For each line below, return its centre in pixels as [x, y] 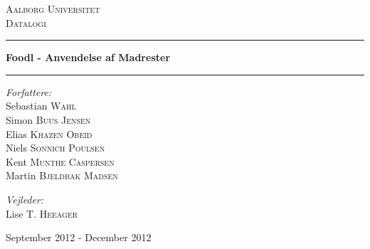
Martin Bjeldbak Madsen [62, 175]
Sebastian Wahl [41, 106]
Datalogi [26, 22]
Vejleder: [25, 199]
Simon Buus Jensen [48, 119]
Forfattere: [29, 91]
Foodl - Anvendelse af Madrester [88, 57]
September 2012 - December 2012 [79, 237]
